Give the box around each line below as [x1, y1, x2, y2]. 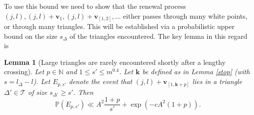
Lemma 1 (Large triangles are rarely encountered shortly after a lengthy [4, 57, 226, 67]
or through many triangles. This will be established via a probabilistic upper [4, 21, 235, 31]
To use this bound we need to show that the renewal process [4, 1, 186, 11]
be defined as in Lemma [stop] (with [142, 66, 250, 77]
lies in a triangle [192, 76, 242, 86]
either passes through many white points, [123, 10, 248, 21]
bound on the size [4, 30, 58, 41]
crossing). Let [4, 66, 44, 77]
